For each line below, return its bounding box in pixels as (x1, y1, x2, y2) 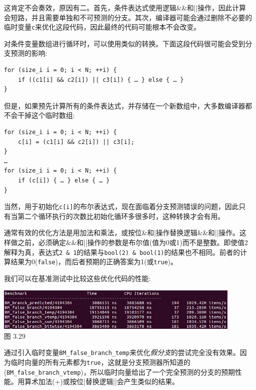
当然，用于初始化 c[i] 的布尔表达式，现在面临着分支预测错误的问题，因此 (4, 201, 239, 212)
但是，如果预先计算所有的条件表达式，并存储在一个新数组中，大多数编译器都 (4, 100, 252, 110)
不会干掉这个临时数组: (4, 110, 75, 120)
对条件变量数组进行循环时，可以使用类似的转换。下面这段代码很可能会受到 (4, 38, 245, 48)
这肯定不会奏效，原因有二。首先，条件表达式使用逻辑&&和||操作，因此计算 (4, 2, 246, 12)
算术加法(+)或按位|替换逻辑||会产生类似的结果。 (24, 376, 179, 387)
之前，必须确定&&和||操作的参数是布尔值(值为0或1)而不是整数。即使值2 (17, 237, 248, 247)
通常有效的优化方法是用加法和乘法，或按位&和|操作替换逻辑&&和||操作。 (4, 227, 240, 238)
